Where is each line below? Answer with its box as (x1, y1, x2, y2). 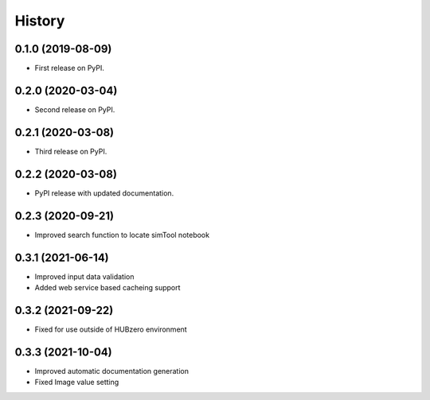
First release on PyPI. (34, 64, 105, 73)
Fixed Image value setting (34, 378, 119, 387)
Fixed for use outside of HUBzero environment (34, 324, 187, 334)
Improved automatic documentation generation (34, 366, 190, 375)
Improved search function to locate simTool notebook (34, 230, 210, 239)
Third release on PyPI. (34, 146, 107, 156)
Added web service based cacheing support (34, 282, 181, 292)
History (14, 12, 65, 29)
